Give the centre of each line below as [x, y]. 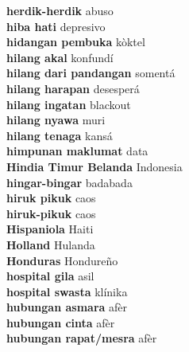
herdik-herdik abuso [60, 10]
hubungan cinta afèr [61, 322]
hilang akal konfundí [60, 57]
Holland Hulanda [51, 244]
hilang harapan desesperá [73, 88]
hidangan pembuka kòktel [76, 42]
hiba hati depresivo [56, 26]
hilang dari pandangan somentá [91, 73]
